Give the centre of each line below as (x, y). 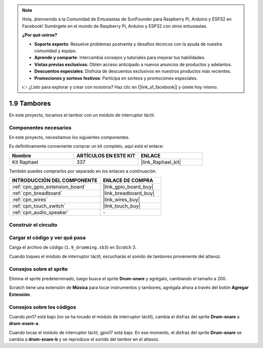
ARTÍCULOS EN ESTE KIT (106, 155)
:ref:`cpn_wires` (30, 200)
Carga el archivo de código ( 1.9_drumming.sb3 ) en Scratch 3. (73, 247)
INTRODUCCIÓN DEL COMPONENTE (55, 180)
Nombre (22, 155)
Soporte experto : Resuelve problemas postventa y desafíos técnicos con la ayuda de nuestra (128, 44)
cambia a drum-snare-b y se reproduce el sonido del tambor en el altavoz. (84, 339)
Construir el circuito (33, 225)
